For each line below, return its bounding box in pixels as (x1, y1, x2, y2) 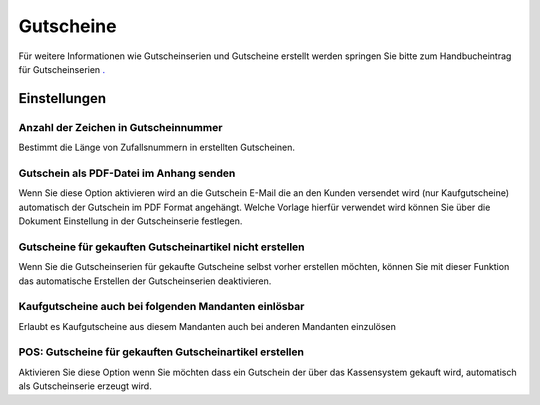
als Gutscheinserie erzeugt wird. (18, 380, 152, 392)
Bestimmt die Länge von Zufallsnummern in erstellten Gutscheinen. (18, 141, 295, 154)
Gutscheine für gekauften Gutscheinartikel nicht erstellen (18, 240, 305, 254)
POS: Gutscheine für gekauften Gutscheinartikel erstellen (18, 345, 305, 359)
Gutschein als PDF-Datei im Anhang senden (18, 166, 236, 180)
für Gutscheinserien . (18, 63, 106, 75)
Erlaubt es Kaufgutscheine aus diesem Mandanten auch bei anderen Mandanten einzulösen (18, 320, 397, 332)
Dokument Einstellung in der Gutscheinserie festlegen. (18, 215, 243, 227)
